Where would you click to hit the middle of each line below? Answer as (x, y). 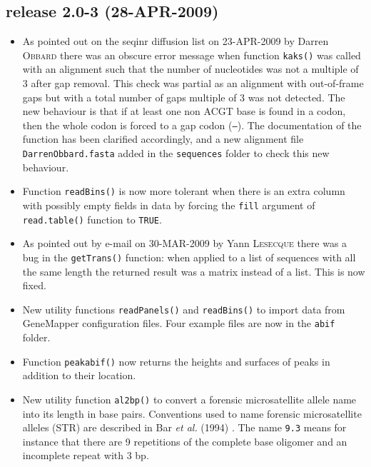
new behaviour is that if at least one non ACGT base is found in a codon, (184, 111)
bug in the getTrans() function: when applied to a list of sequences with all (189, 257)
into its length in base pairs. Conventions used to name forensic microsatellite (192, 413)
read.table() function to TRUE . (92, 219)
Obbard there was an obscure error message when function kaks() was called (192, 55)
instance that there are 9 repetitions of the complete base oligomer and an (185, 441)
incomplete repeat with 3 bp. (86, 455)
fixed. (34, 285)
